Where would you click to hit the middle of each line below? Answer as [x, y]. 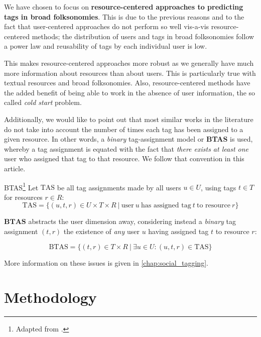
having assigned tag [178, 231]
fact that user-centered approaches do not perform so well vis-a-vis [107, 26]
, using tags [219, 187]
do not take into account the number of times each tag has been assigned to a [124, 129]
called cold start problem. [43, 102]
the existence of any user [101, 231]
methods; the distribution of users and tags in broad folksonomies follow [143, 36]
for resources [23, 197]
